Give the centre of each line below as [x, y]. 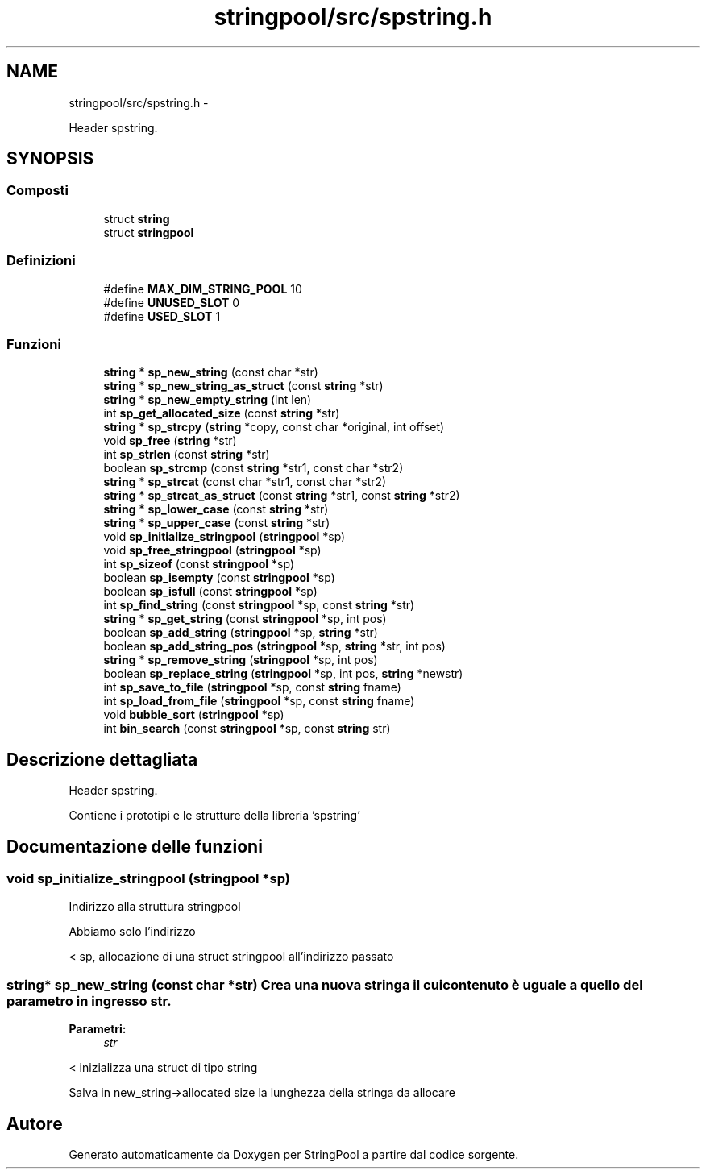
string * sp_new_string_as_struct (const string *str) [243, 386]
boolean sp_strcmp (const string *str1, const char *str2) [253, 468]
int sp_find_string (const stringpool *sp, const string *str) [259, 605]
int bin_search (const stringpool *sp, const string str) [247, 729]
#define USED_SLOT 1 [162, 316]
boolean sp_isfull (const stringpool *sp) [210, 592]
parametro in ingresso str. [89, 1001]
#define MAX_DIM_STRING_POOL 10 [203, 289]
